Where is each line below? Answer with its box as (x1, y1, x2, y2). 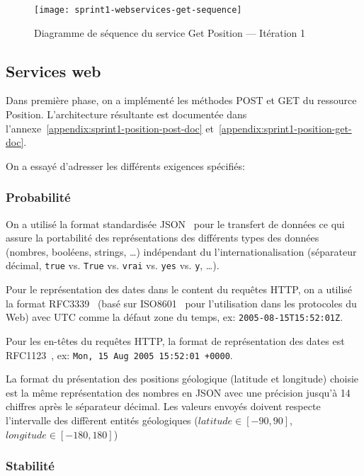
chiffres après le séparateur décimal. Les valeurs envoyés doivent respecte (6, 399, 321, 414)
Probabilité (6, 188, 71, 206)
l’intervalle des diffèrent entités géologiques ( (6, 412, 198, 427)
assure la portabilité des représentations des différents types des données (6, 230, 319, 245)
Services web (6, 59, 101, 81)
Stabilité (6, 457, 55, 475)
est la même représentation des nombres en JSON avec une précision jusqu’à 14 (6, 385, 351, 399)
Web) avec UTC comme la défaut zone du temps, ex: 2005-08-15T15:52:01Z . (6, 310, 343, 324)
